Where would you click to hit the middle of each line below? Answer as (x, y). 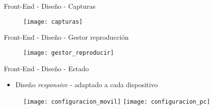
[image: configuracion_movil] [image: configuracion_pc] (117, 101)
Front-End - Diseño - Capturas (50, 6)
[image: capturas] (53, 22)
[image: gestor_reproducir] (69, 53)
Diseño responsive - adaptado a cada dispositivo (87, 85)
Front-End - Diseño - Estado (46, 68)
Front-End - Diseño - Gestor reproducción (66, 37)
